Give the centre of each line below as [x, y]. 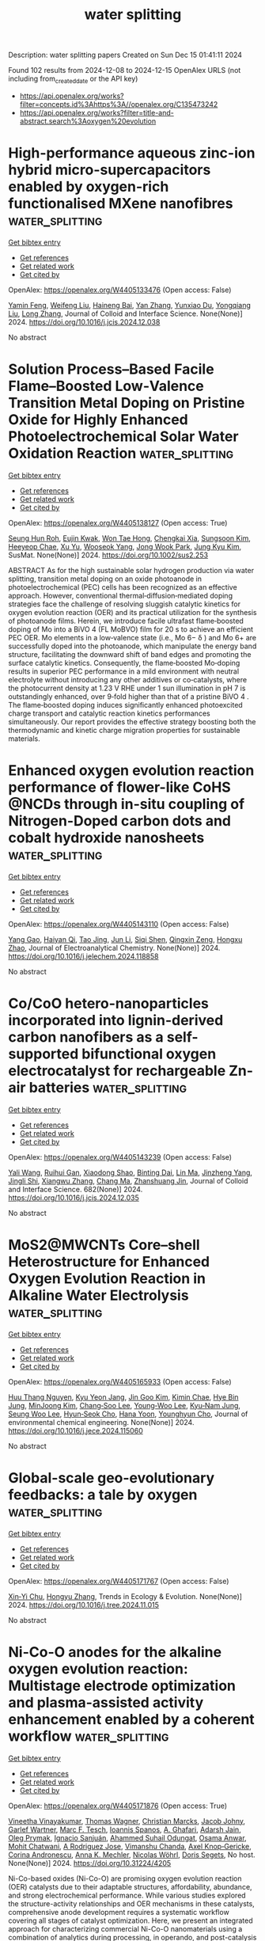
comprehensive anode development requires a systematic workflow [119, 1912]
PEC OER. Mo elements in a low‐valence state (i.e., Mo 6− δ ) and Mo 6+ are [132, 637]
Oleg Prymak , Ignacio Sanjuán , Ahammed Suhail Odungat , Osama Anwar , [127, 1837]
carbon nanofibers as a [86, 1037]
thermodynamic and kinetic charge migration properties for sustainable [124, 730]
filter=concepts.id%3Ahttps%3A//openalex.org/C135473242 [119, 104]
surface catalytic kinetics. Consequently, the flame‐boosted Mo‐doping [124, 663]
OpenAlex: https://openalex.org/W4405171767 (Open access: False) [119, 1581]
